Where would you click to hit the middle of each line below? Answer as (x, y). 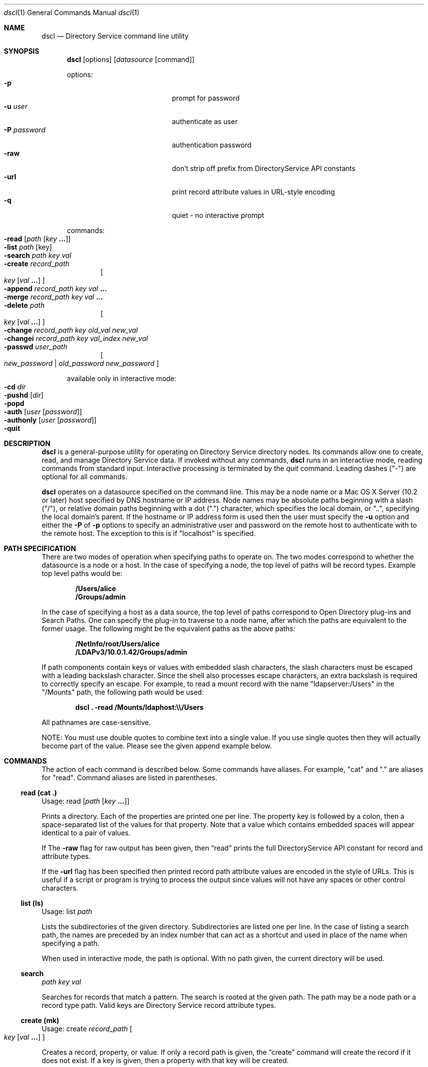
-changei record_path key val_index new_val (76, 338)
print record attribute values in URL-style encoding (254, 192)
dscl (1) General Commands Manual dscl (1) (72, 12)
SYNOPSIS (22, 51)
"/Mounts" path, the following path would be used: (123, 692)
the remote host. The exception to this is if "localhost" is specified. (149, 533)
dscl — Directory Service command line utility (115, 36)
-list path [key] (28, 247)
